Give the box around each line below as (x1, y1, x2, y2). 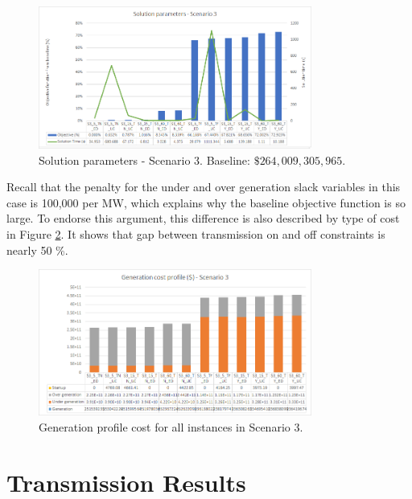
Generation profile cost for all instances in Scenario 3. (39, 418, 303, 435)
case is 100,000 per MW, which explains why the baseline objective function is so (6, 194, 406, 211)
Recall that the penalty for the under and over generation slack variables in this (6, 178, 401, 195)
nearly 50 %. (6, 241, 68, 258)
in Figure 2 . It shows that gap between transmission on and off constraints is (6, 225, 385, 242)
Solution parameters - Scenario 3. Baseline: (39, 151, 250, 168)
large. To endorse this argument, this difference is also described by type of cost (6, 210, 400, 227)
